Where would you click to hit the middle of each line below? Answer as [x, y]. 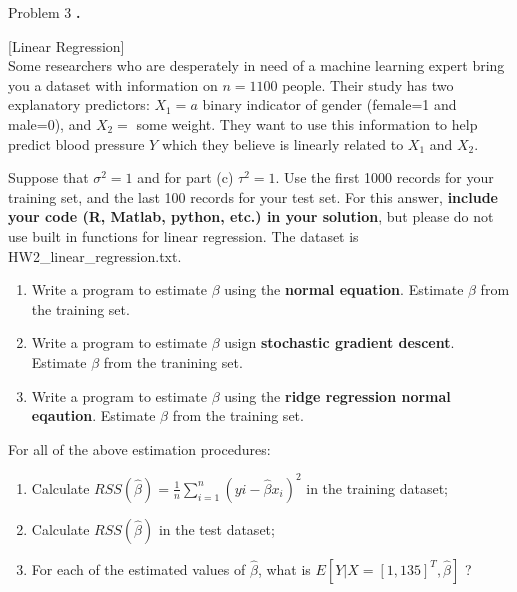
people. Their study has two [368, 84]
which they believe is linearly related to [282, 143]
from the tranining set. [173, 361]
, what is [284, 568]
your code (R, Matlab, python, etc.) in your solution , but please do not [251, 216]
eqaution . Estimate [93, 415]
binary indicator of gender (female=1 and [329, 104]
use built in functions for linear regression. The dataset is [183, 235]
